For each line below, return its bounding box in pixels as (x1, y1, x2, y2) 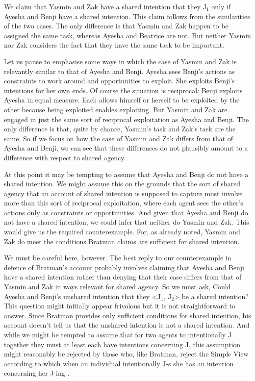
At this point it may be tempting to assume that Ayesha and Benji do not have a (4, 169, 249, 179)
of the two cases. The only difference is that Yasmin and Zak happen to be (4, 21, 229, 31)
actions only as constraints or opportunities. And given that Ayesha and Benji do (4, 207, 248, 217)
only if (211, 1, 231, 11)
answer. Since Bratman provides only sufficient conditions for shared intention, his (4, 310, 251, 320)
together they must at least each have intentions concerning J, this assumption (4, 339, 241, 349)
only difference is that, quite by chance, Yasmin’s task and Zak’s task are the (4, 124, 236, 134)
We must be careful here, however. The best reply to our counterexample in (4, 253, 231, 263)
